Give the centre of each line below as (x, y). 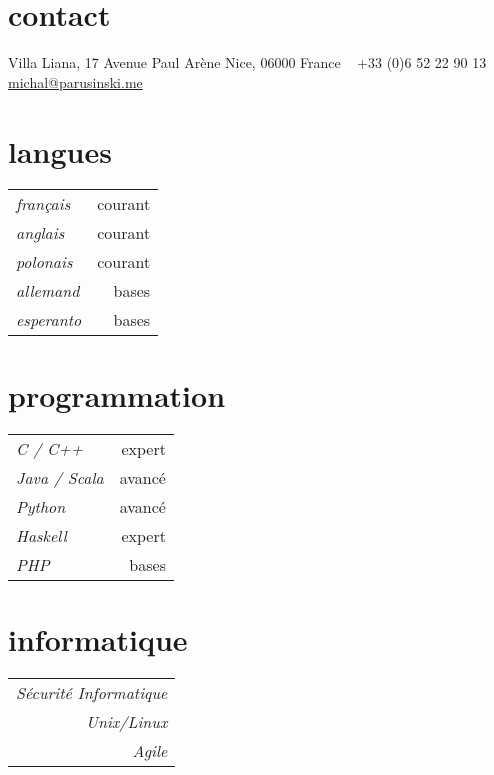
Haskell (41, 535)
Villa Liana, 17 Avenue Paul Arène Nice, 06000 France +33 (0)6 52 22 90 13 (247, 62)
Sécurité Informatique (92, 692)
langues (60, 150)
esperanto (49, 320)
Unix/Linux (127, 721)
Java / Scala (60, 477)
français (43, 204)
